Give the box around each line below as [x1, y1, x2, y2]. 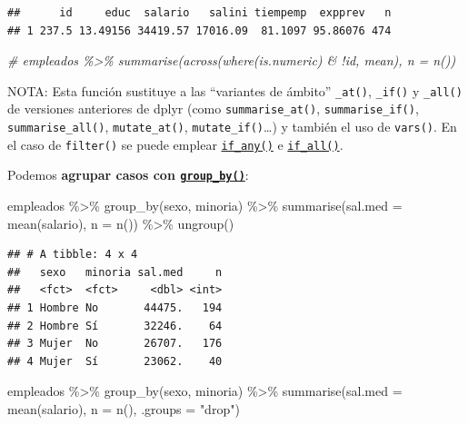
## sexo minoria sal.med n [7, 265, 223, 279]
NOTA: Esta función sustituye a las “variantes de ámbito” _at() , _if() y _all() [7, 81, 463, 100]
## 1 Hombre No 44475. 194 [7, 301, 223, 315]
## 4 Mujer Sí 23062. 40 [7, 354, 223, 368]
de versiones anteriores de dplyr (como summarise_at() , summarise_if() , [7, 99, 419, 118]
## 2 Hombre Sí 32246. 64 [7, 319, 223, 332]
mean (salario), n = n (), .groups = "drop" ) [7, 400, 240, 418]
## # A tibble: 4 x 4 [7, 248, 138, 262]
